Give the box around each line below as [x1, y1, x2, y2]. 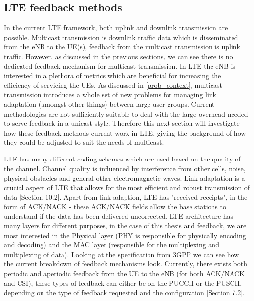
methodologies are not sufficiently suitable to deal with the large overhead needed [4, 108, 248, 119]
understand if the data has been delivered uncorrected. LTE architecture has [4, 211, 233, 221]
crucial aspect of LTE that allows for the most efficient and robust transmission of [4, 182, 250, 192]
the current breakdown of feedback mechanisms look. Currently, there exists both [4, 259, 247, 269]
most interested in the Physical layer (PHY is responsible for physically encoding [4, 230, 246, 240]
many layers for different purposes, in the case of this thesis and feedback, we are [4, 221, 247, 231]
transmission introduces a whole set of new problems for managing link [4, 89, 217, 100]
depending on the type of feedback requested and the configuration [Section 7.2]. [4, 287, 245, 298]
